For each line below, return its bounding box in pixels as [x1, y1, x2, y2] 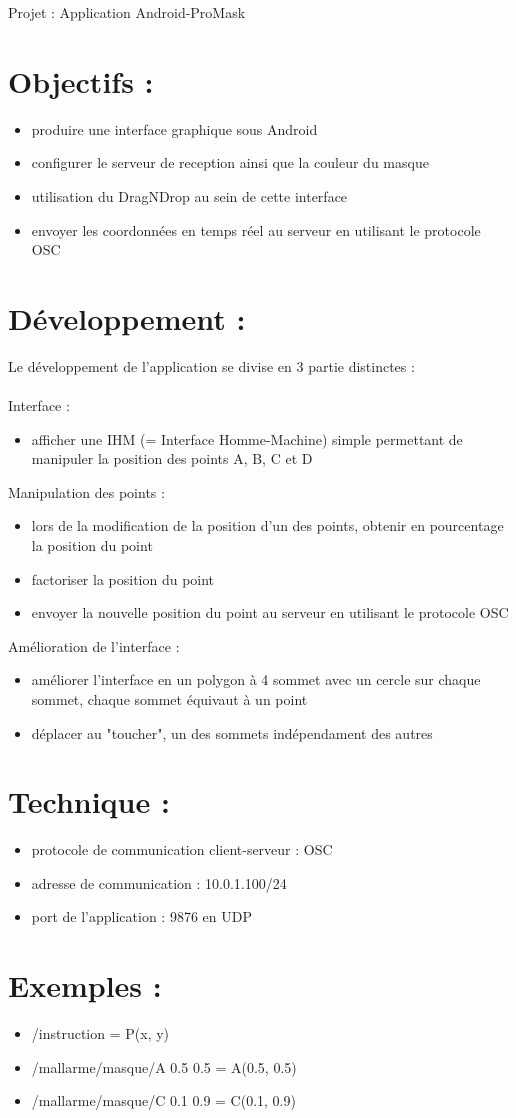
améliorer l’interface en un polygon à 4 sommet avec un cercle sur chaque [31, 669, 481, 690]
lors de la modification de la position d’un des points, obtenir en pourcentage [31, 515, 504, 536]
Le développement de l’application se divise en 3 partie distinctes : [8, 355, 415, 376]
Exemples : [8, 965, 162, 1006]
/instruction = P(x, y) [31, 1023, 170, 1044]
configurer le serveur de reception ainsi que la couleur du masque [31, 152, 429, 173]
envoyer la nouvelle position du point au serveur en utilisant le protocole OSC [31, 602, 509, 623]
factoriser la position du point [31, 568, 215, 589]
